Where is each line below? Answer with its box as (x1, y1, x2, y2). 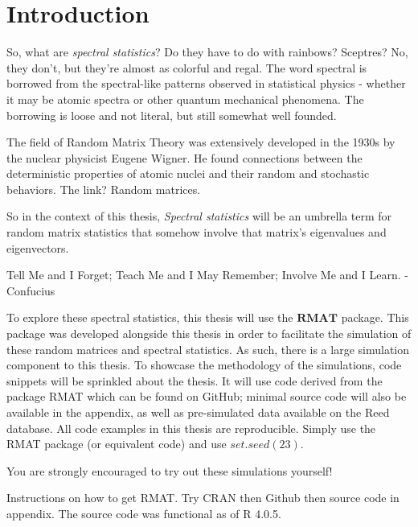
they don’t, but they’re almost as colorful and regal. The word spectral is (6, 59, 367, 76)
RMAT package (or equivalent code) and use (6, 435, 227, 452)
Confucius (6, 282, 55, 298)
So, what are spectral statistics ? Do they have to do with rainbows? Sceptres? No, (6, 43, 408, 60)
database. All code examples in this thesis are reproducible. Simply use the (6, 419, 376, 436)
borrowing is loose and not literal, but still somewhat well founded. (6, 106, 337, 123)
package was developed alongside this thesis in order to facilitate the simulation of (6, 325, 412, 342)
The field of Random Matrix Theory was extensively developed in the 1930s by (6, 134, 395, 150)
